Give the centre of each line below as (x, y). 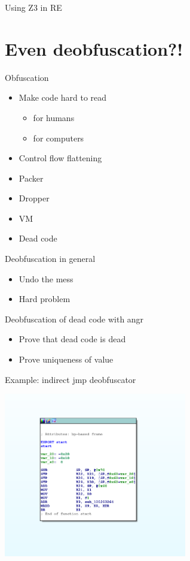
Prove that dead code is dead (72, 339)
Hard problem (45, 299)
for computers (59, 138)
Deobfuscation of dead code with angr (74, 319)
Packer (31, 178)
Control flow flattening (60, 158)
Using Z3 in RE (33, 7)
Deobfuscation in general (50, 259)
